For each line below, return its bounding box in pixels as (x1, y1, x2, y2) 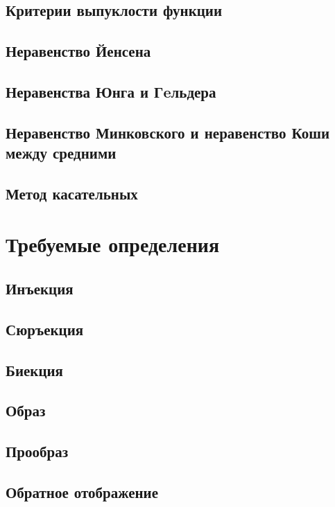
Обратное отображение (6, 481, 158, 502)
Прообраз (6, 441, 69, 462)
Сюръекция (6, 318, 84, 339)
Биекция (6, 359, 63, 380)
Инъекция (6, 278, 74, 299)
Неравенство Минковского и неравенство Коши (6, 121, 329, 143)
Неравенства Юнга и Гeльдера (6, 80, 216, 102)
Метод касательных (6, 182, 138, 204)
